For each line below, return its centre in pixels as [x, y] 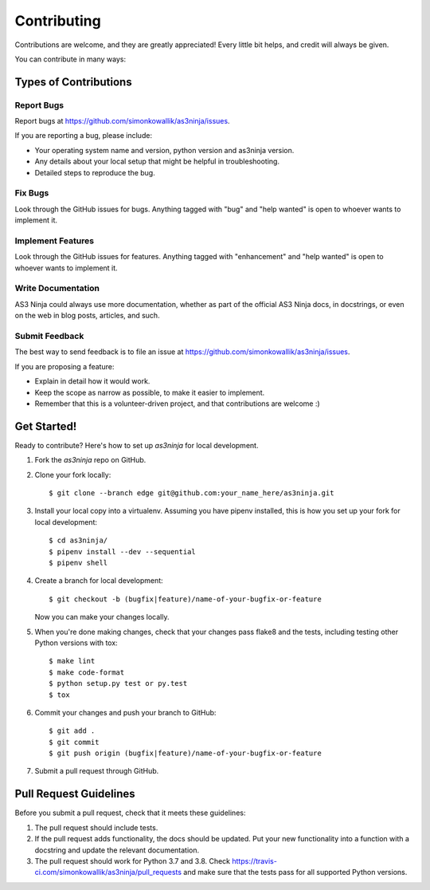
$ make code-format [87, 672]
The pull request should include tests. [96, 827]
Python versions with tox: [76, 643]
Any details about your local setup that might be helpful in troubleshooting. [157, 161]
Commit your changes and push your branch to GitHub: [125, 712]
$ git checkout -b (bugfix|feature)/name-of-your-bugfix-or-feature [185, 599]
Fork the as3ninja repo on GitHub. [90, 460]
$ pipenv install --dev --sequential [123, 551]
